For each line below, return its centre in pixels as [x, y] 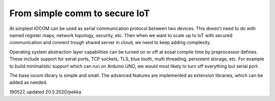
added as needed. [29, 82]
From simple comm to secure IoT [80, 13]
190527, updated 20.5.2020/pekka [45, 92]
